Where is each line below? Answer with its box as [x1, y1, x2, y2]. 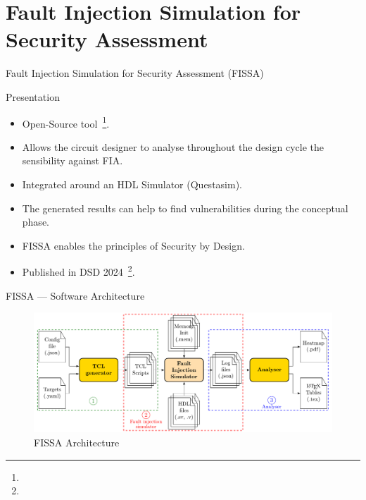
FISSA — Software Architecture [6, 288, 145, 303]
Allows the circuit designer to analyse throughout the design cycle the [22, 139, 324, 154]
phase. [22, 214, 49, 229]
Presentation [6, 89, 60, 104]
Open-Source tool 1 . [22, 114, 110, 130]
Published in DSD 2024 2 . [22, 262, 135, 279]
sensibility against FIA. [22, 153, 123, 168]
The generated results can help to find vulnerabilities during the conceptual [22, 200, 348, 215]
